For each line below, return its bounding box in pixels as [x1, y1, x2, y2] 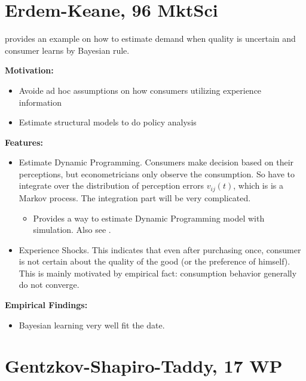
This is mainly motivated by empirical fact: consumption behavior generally [19, 266, 297, 279]
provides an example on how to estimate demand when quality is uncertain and [5, 32, 296, 45]
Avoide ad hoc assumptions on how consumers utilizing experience [19, 84, 262, 96]
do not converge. [19, 278, 79, 291]
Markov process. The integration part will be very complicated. [19, 191, 251, 204]
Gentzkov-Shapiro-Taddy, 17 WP [5, 354, 283, 378]
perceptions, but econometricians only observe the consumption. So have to [19, 167, 295, 180]
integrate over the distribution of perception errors [19, 179, 204, 192]
